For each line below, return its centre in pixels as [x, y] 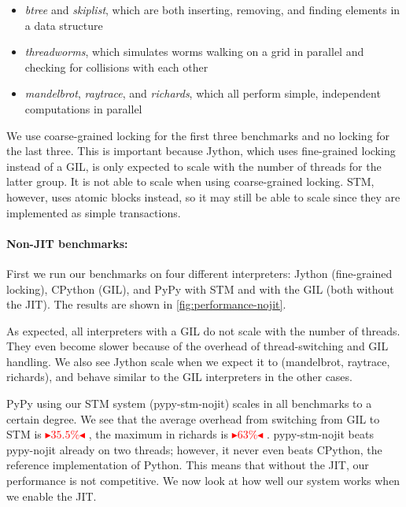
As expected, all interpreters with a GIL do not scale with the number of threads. [203, 330]
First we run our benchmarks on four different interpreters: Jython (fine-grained [199, 273]
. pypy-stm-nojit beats [320, 434]
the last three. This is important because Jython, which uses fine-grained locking [201, 151]
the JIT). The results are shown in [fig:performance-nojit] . [146, 304]
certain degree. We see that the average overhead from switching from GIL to [193, 418]
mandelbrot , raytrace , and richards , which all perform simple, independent [203, 93]
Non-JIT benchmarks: [67, 243]
